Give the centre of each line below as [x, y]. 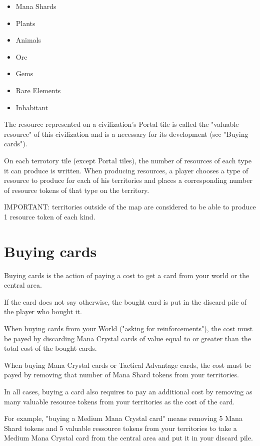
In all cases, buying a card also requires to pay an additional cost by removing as [128, 391]
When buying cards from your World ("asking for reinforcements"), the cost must [128, 328]
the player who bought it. [43, 311]
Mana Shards [36, 6]
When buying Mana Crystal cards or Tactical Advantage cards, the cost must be [128, 365]
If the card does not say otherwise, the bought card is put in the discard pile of [125, 301]
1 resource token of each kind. [50, 216]
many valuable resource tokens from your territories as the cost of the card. [119, 401]
